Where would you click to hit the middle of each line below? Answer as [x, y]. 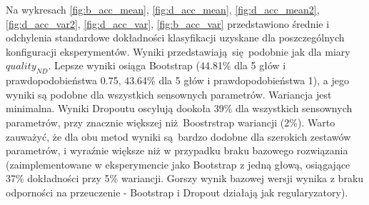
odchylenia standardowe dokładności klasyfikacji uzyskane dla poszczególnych [175, 37]
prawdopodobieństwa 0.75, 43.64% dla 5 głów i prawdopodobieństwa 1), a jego [177, 80]
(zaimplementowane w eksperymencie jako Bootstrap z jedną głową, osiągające [178, 164]
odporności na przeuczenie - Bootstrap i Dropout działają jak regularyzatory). [177, 192]
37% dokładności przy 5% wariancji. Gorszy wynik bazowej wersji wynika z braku [185, 178]
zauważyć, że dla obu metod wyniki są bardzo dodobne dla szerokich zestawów [178, 136]
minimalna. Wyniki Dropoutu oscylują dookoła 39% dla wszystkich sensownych [179, 108]
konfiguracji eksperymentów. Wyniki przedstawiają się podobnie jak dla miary [178, 51]
